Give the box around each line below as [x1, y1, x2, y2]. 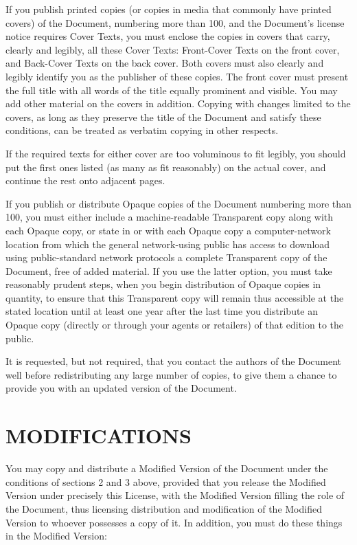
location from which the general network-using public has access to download [5, 236, 330, 251]
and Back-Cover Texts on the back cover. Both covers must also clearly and [5, 56, 324, 70]
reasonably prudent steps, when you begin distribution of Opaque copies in [5, 277, 321, 291]
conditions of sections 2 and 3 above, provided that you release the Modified [5, 474, 326, 489]
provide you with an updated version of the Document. [5, 381, 237, 395]
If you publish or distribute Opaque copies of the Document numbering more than [5, 196, 352, 210]
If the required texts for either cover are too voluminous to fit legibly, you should [5, 146, 346, 160]
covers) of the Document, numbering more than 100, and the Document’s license [5, 15, 345, 30]
